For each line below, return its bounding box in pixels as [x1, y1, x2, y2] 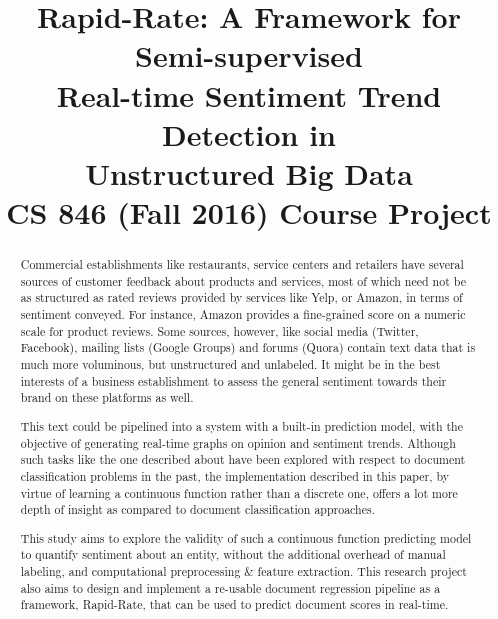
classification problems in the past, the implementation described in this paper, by [20, 467, 450, 484]
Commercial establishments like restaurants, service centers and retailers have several [20, 256, 464, 273]
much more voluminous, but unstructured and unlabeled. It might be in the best [20, 356, 441, 373]
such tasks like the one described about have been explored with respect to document [20, 451, 466, 468]
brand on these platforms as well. [20, 389, 194, 406]
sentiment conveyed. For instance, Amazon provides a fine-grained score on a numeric [20, 306, 466, 323]
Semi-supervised [135, 35, 363, 76]
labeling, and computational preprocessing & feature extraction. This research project [20, 563, 467, 580]
